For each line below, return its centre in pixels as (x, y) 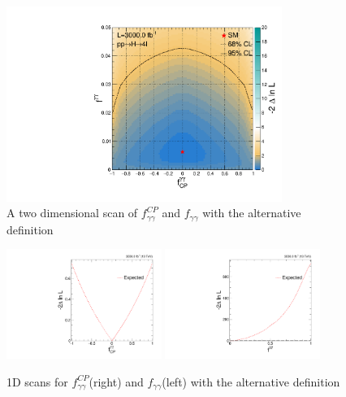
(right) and (116, 381)
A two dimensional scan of (72, 213)
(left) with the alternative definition (251, 381)
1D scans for (37, 381)
